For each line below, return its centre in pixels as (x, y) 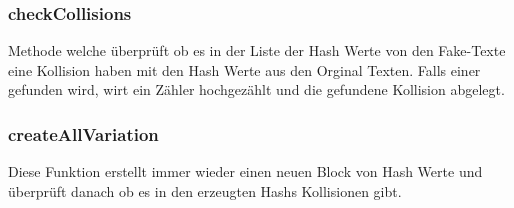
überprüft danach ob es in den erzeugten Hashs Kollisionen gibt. (205, 190)
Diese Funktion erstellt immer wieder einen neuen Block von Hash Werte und (245, 171)
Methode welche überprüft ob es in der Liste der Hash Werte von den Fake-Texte (257, 50)
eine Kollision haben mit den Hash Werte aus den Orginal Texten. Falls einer (244, 69)
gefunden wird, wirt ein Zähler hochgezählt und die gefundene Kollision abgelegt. (256, 89)
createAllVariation (83, 133)
